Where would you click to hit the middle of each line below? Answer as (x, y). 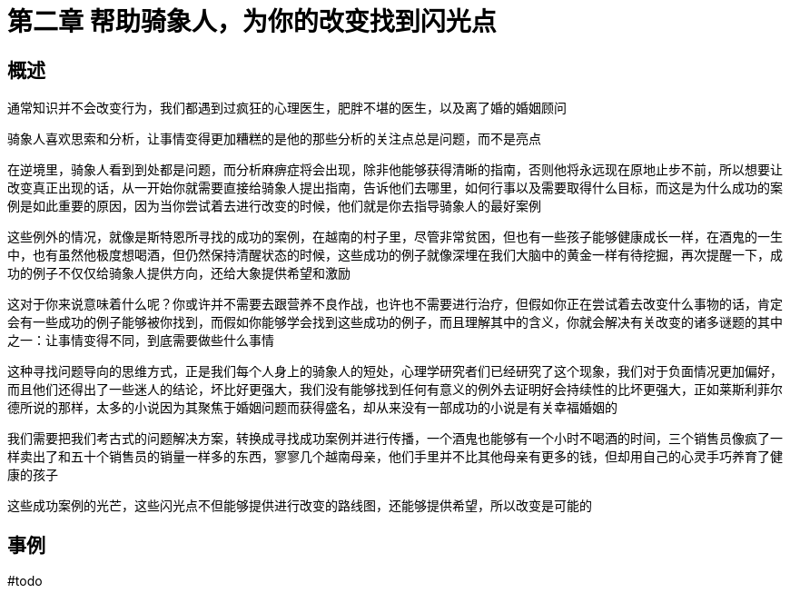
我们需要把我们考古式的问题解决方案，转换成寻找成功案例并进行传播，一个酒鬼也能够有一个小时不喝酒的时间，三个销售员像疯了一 (395, 439)
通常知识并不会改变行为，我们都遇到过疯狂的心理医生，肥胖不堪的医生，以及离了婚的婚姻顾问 (287, 108)
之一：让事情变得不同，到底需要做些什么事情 (141, 341)
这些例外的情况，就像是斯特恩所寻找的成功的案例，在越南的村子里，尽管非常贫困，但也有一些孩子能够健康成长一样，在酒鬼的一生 (395, 237)
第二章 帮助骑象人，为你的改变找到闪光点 (252, 22)
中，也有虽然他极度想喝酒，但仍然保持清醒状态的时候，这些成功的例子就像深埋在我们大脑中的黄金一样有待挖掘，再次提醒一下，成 (395, 255)
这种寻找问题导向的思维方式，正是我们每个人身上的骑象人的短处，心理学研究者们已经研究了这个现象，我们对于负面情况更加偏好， (395, 371)
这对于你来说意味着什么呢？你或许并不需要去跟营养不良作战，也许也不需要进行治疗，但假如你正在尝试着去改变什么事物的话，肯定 (395, 304)
